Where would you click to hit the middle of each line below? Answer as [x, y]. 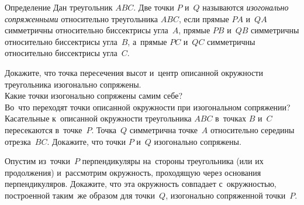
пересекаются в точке [44, 129]
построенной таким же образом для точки [80, 195]
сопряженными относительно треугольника [82, 18]
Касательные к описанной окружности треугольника [98, 118]
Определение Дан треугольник [59, 7]
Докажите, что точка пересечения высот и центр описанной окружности [134, 72]
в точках [231, 118]
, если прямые [204, 18]
